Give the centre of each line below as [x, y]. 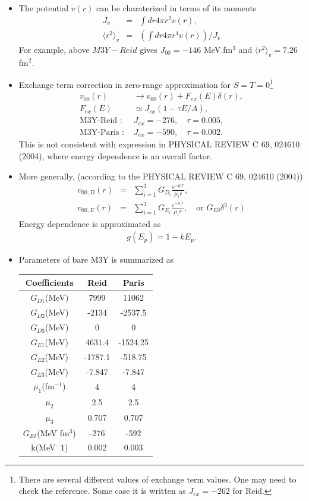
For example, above [54, 49]
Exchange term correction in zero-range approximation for [125, 84]
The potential [44, 8]
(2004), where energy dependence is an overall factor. [116, 156]
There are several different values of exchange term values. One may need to [157, 479]
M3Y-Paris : [102, 132]
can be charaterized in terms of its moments [176, 8]
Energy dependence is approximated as [90, 223]
